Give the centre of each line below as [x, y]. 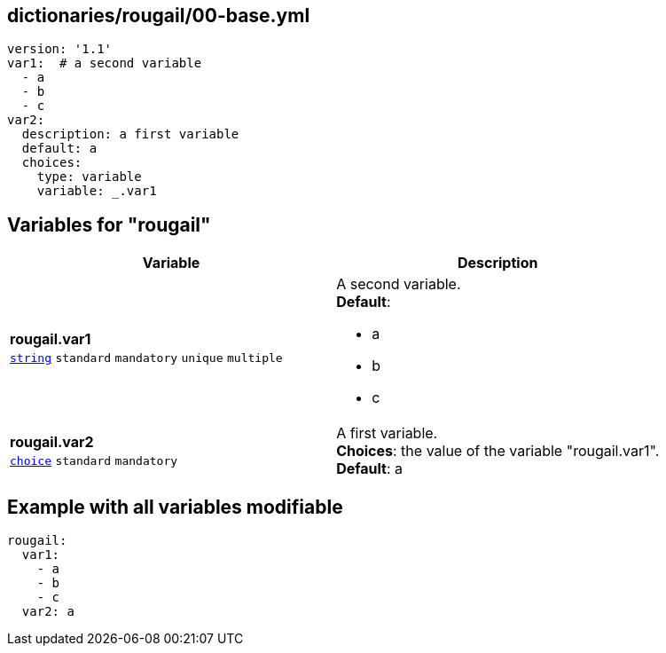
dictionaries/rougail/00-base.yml [159, 16]
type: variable [89, 177]
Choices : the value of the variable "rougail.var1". [498, 451]
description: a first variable [130, 134]
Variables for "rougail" [109, 224]
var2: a [48, 612]
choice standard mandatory [94, 461]
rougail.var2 [52, 442]
